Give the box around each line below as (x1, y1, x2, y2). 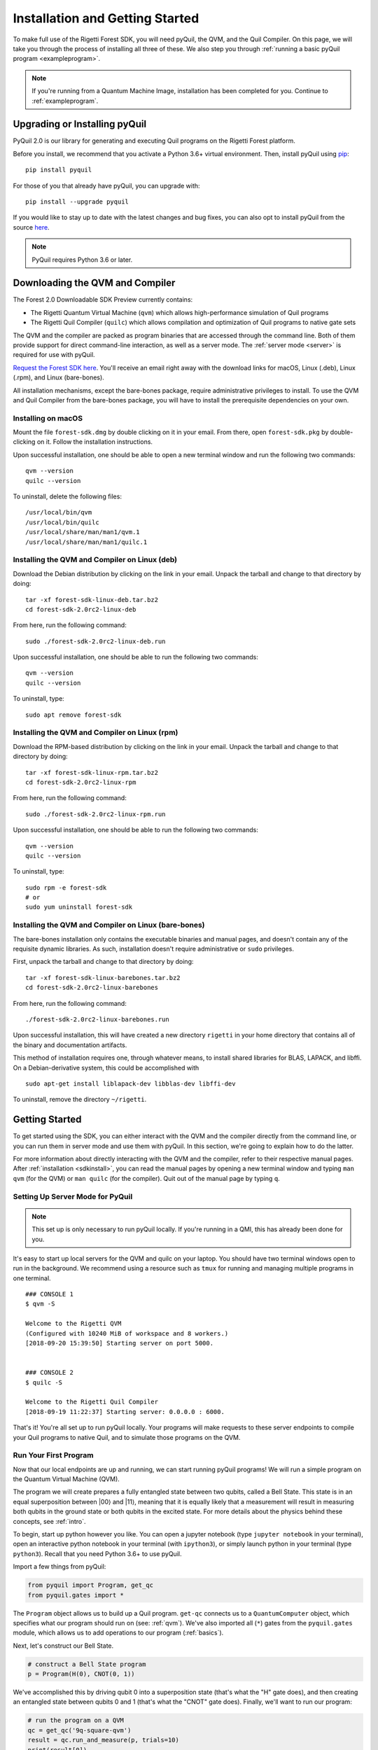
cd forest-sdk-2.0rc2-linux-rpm (25, 778, 136, 786)
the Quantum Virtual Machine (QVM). (13, 1475, 120, 1483)
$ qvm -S (25, 1300, 55, 1308)
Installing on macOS (13, 413, 83, 423)
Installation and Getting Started (13, 10, 199, 26)
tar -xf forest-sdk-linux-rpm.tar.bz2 (25, 769, 159, 776)
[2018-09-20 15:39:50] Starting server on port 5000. (25, 1339, 213, 1347)
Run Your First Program (13, 1450, 94, 1460)
